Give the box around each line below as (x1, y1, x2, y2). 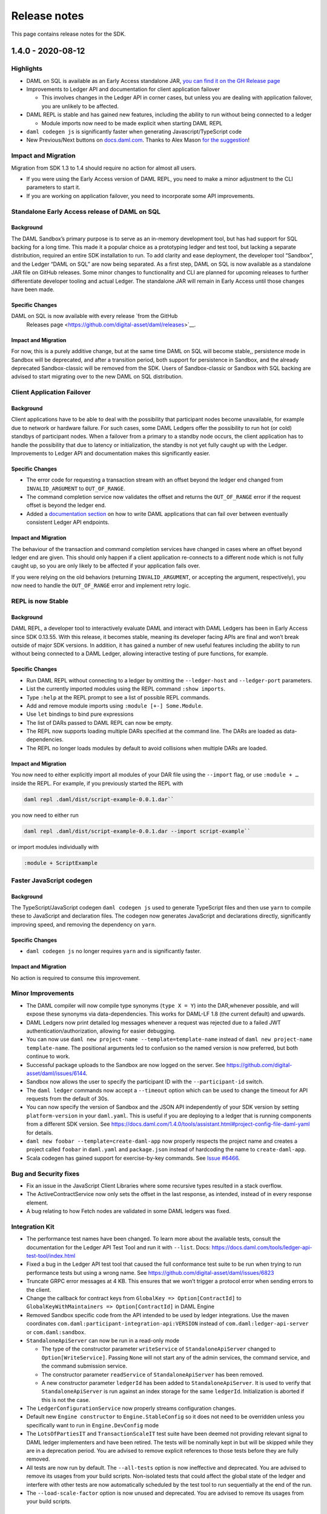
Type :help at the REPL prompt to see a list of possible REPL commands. (26, 693, 210, 701)
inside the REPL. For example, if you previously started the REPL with (11, 779, 183, 787)
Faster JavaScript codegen (11, 876, 93, 884)
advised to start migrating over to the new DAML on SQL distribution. (11, 373, 183, 380)
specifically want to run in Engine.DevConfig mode (26, 1421, 159, 1429)
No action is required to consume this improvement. (11, 974, 140, 981)
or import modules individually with (11, 843, 99, 850)
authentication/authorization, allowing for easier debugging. (26, 1027, 176, 1034)
